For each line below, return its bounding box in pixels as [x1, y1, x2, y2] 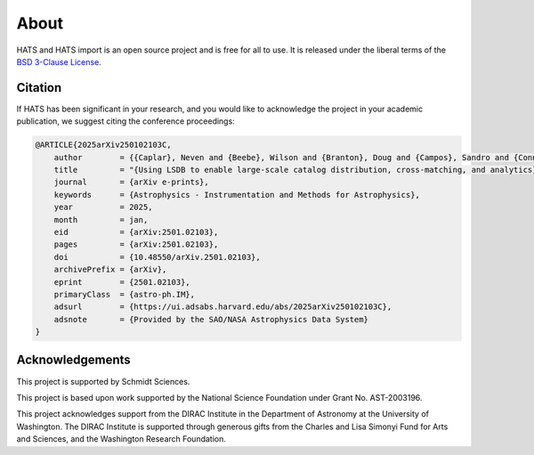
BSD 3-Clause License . [16, 56, 101, 67]
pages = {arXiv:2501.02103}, [53, 240, 219, 249]
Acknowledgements [16, 353, 131, 368]
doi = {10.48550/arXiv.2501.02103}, [53, 252, 262, 262]
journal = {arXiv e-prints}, [53, 177, 209, 187]
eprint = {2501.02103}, [53, 277, 190, 287]
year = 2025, [53, 202, 153, 213]
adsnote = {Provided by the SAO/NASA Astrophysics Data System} [53, 314, 369, 324]
